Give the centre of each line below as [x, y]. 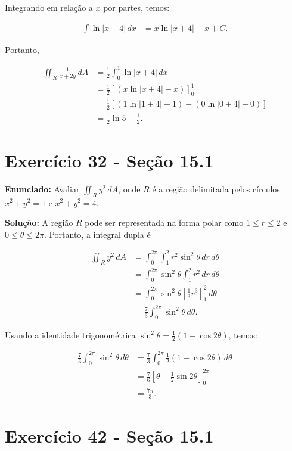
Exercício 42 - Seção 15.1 [109, 435]
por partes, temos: [136, 7]
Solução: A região [39, 223]
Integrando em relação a [49, 7]
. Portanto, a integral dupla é [97, 234]
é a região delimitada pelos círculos [216, 189]
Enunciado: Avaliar [42, 189]
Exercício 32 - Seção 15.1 [109, 160]
